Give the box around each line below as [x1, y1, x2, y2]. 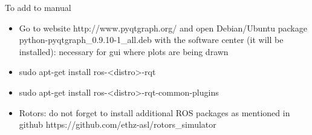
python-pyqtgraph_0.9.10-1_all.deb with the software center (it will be [19, 33, 284, 46]
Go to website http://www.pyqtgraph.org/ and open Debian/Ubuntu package [19, 21, 307, 34]
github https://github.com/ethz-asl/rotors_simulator [19, 118, 216, 131]
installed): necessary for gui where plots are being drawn [19, 45, 229, 58]
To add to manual [5, 1, 71, 13]
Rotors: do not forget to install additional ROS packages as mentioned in [19, 106, 290, 119]
